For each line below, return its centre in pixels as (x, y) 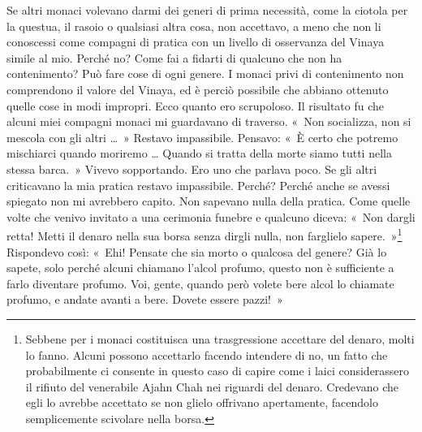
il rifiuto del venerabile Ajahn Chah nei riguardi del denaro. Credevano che (212, 386)
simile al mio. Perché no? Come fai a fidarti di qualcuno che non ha (174, 57)
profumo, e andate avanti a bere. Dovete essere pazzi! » (145, 299)
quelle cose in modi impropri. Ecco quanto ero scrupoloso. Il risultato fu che (196, 105)
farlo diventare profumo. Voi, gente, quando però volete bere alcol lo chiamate (200, 283)
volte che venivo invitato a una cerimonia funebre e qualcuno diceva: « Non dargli (211, 216)
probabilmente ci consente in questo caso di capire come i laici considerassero (217, 371)
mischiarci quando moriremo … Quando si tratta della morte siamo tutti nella (199, 153)
